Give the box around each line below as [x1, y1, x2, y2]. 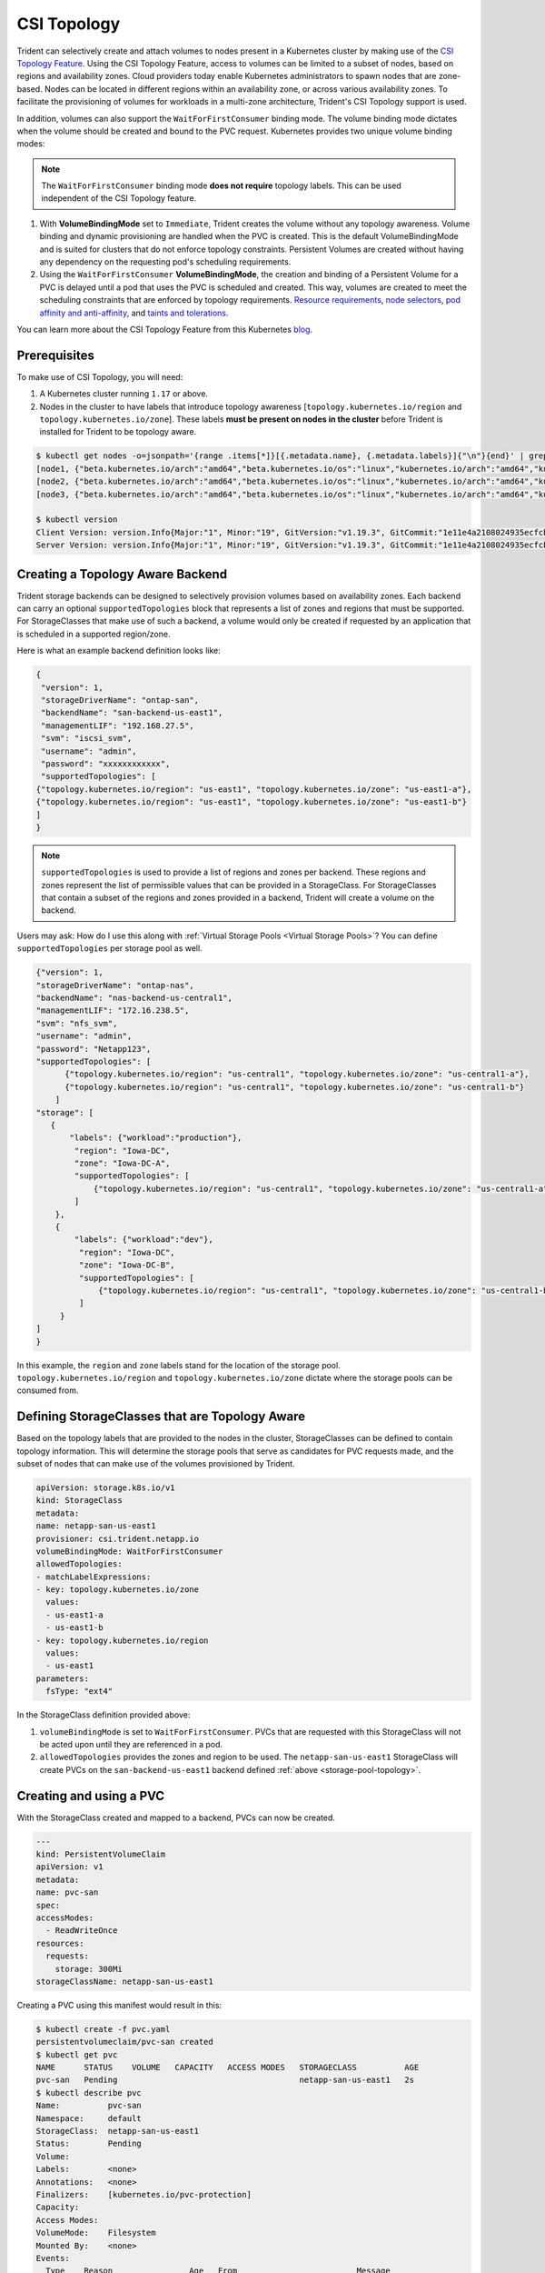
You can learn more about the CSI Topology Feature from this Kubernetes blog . [16, 324, 313, 335]
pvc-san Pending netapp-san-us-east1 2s [35, 2075, 415, 2086]
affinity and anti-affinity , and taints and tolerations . [39, 307, 229, 318]
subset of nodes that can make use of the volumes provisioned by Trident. [16, 1457, 295, 1468]
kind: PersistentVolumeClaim [35, 1849, 166, 1859]
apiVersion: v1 [35, 1862, 104, 1872]
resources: [35, 1938, 84, 1948]
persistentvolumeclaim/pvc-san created [35, 2037, 213, 2048]
